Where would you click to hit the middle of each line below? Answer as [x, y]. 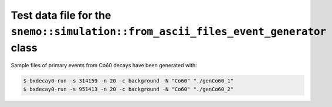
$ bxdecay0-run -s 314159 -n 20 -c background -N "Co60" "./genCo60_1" [128, 81]
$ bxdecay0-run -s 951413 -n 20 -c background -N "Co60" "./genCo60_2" [128, 89]
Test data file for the [61, 15]
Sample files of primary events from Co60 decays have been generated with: [104, 65]
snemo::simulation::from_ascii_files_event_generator [169, 32]
